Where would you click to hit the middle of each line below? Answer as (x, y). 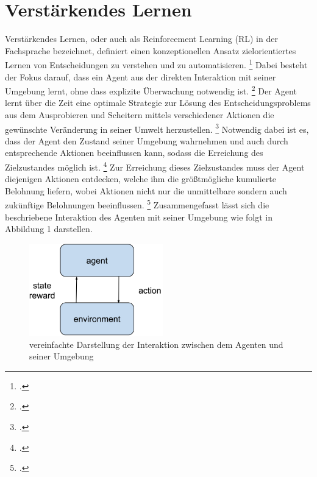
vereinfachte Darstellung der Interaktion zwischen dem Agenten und (156, 344)
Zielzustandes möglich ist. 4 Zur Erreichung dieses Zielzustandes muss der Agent (155, 166)
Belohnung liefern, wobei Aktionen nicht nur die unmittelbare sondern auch (146, 190)
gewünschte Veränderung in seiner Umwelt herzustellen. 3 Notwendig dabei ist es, (157, 128)
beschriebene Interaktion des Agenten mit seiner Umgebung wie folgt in (139, 217)
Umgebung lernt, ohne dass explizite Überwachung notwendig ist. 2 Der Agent (151, 90)
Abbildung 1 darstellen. (49, 229)
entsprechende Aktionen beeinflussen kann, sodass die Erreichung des (134, 153)
